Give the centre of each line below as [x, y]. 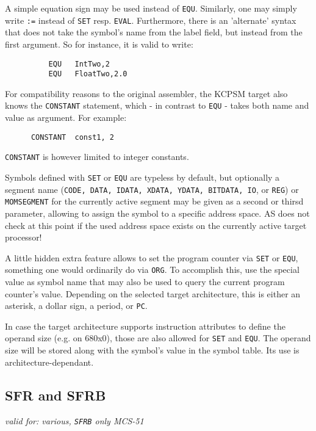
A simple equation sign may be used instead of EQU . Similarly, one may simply [151, 8]
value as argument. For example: [66, 118]
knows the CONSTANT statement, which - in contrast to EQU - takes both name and [157, 105]
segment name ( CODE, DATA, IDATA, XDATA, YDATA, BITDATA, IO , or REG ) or [152, 189]
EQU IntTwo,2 [79, 64]
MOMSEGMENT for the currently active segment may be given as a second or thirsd [154, 201]
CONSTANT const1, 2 [72, 137]
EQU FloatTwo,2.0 [88, 74]
